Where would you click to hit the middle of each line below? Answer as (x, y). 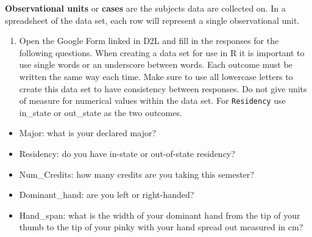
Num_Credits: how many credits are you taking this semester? (136, 174)
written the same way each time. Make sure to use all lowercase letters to (156, 76)
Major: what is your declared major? (88, 133)
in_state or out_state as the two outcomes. (101, 112)
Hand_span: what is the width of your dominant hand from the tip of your (160, 215)
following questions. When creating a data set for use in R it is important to (162, 52)
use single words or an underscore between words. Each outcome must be (156, 64)
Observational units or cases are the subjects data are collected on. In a (145, 8)
